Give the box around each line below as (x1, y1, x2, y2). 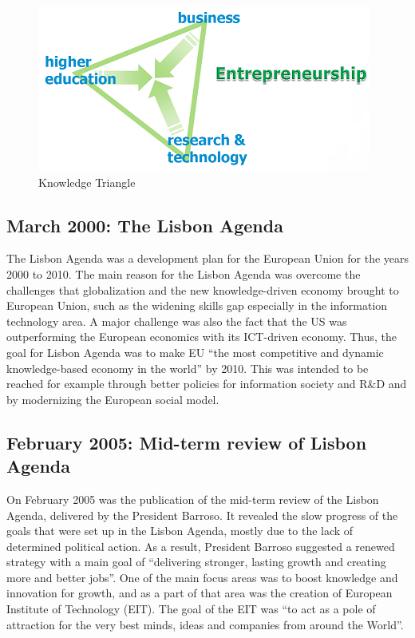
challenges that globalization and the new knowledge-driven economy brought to (6, 281, 399, 298)
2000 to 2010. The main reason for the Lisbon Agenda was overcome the (6, 265, 361, 282)
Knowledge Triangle (38, 173, 136, 190)
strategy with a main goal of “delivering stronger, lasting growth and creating (6, 553, 386, 570)
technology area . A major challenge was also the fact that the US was (6, 312, 347, 329)
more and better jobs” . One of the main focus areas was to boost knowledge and (6, 569, 398, 585)
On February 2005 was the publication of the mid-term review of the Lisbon (6, 490, 379, 507)
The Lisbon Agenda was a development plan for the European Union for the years (6, 250, 409, 267)
